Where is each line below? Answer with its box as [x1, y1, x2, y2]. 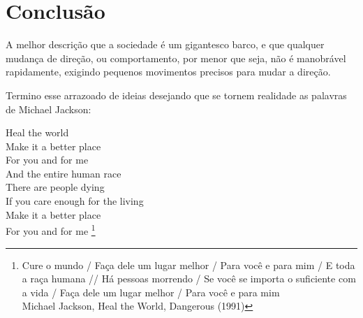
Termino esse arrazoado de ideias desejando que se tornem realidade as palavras [6, 87, 347, 102]
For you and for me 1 [6, 222, 96, 238]
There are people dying [6, 180, 105, 194]
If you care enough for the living [6, 194, 144, 208]
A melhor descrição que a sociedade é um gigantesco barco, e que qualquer [6, 37, 325, 52]
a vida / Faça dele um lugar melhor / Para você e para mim [22, 284, 280, 299]
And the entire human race [6, 166, 121, 180]
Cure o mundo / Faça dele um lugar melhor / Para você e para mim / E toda [22, 257, 355, 272]
